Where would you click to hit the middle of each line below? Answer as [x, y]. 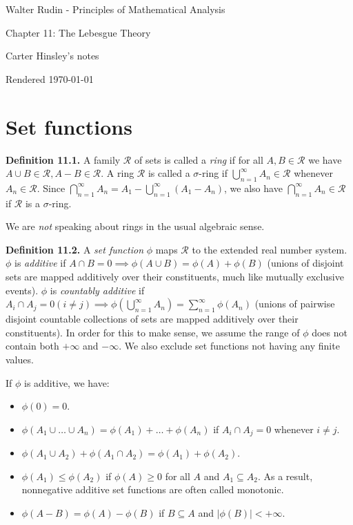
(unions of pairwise [295, 304]
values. [20, 360]
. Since [51, 188]
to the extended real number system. [270, 249]
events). [22, 290]
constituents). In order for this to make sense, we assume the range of [153, 332]
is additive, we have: [67, 382]
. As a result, [285, 476]
